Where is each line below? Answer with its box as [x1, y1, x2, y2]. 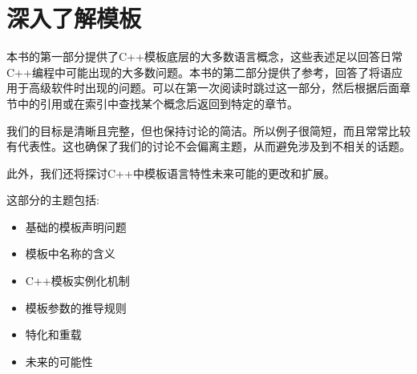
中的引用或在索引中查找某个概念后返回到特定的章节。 [17, 95, 298, 111]
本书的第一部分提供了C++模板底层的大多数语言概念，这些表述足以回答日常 [6, 48, 403, 65]
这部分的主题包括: [6, 191, 99, 208]
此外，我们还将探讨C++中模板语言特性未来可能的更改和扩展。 [6, 164, 335, 181]
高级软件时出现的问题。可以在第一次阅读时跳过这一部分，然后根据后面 [28, 79, 399, 96]
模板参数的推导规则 [25, 299, 127, 316]
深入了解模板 [6, 2, 142, 34]
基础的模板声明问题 [25, 218, 127, 235]
